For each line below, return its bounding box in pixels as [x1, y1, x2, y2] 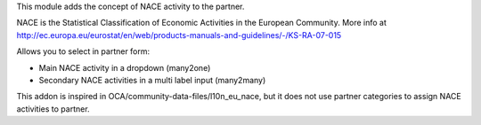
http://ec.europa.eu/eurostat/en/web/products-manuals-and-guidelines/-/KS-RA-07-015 [16, 29, 342, 40]
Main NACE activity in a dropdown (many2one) [38, 62, 211, 73]
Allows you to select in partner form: [16, 46, 151, 57]
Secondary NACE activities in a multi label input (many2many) [38, 74, 266, 85]
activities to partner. [16, 103, 90, 114]
